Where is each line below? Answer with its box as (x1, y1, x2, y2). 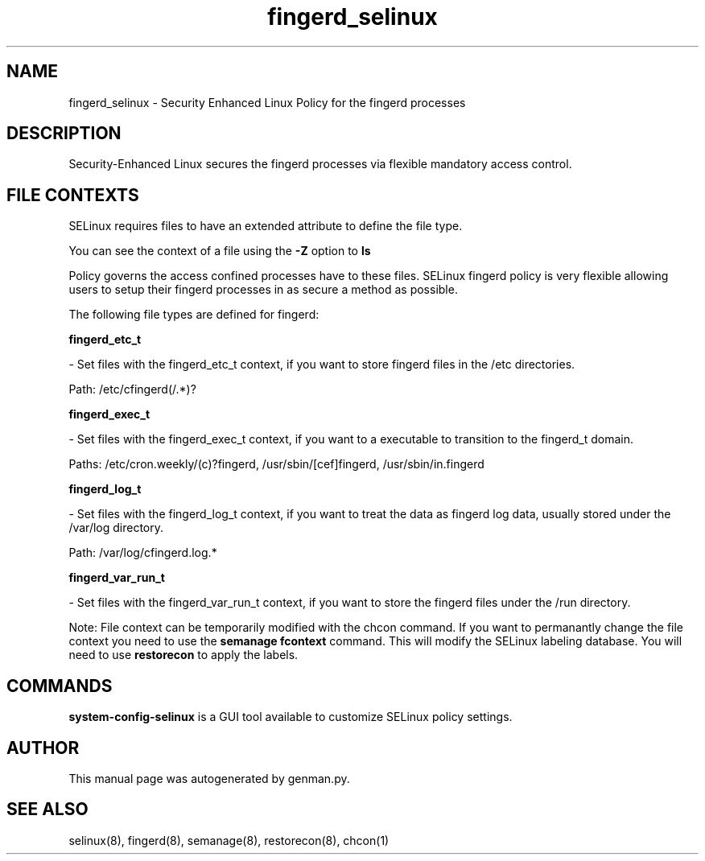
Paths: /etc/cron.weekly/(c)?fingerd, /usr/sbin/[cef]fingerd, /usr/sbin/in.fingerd (68, 457, 484, 472)
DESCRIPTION (6, 123, 122, 144)
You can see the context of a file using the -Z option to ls (68, 244, 371, 258)
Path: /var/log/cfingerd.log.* (68, 546, 217, 560)
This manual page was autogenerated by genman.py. (68, 771, 350, 785)
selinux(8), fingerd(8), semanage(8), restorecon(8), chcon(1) (68, 833, 390, 847)
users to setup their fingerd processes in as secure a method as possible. (68, 282, 458, 297)
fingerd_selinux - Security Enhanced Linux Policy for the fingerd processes (68, 95, 466, 109)
